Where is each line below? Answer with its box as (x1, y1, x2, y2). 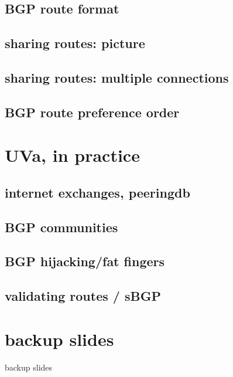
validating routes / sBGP (5, 287, 162, 305)
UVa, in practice (5, 143, 140, 167)
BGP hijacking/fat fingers (5, 252, 165, 270)
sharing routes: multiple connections (5, 68, 229, 86)
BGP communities (5, 218, 118, 236)
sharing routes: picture (5, 34, 145, 52)
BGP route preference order (5, 103, 180, 121)
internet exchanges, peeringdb (5, 183, 190, 201)
